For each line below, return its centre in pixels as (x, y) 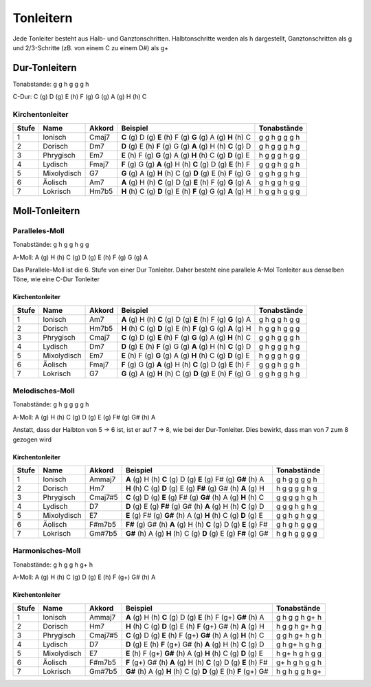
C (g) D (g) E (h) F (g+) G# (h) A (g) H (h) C (195, 635)
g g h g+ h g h (299, 635)
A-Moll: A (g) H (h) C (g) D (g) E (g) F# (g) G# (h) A (84, 417)
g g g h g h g (296, 507)
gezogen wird (32, 439)
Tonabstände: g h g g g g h (51, 404)
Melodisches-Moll (44, 391)
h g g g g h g (296, 488)
